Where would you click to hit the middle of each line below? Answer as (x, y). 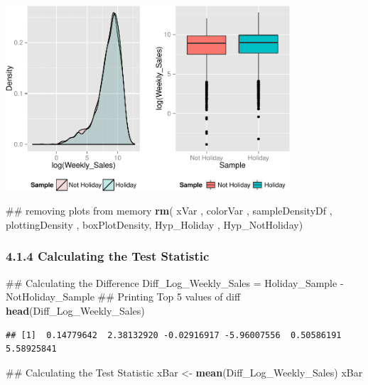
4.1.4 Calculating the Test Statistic (108, 256)
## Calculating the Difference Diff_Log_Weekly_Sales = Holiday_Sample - (175, 282)
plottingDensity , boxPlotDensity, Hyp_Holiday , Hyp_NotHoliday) (155, 224)
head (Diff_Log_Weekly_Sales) (75, 310)
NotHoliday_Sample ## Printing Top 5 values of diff (123, 297)
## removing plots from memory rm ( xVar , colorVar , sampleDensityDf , (169, 211)
